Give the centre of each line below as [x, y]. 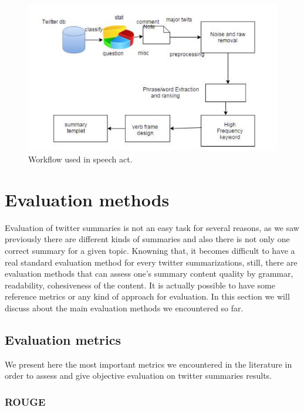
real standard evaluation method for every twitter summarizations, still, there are [151, 262]
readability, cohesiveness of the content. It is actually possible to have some [140, 285]
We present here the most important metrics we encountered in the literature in [148, 364]
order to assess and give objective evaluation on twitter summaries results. [138, 376]
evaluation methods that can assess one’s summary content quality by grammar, [149, 274]
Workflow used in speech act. [80, 159]
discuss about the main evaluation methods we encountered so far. [124, 308]
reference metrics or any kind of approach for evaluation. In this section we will [147, 296]
